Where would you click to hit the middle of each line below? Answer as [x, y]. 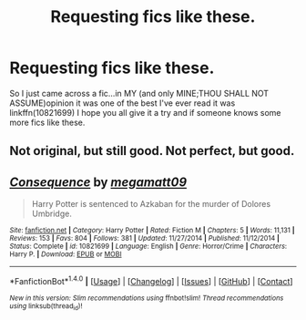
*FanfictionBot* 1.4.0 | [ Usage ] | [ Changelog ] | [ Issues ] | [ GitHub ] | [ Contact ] [151, 280]
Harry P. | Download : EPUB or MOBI [66, 254]
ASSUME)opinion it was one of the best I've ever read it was [122, 103]
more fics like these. [47, 122]
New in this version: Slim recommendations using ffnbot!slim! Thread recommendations [147, 298]
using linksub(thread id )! [46, 306]
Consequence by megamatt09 [98, 182]
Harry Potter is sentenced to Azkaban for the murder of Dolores [151, 204]
